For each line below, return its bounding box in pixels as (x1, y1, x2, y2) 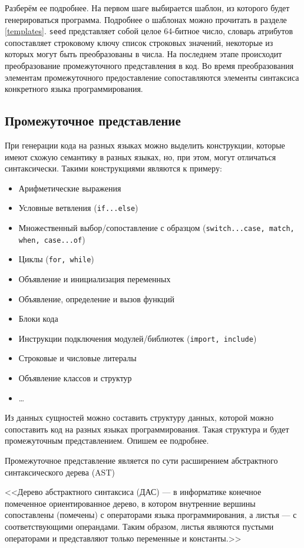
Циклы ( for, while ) (18, 253, 94, 265)
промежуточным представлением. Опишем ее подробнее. (5, 434, 209, 447)
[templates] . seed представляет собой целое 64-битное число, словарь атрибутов (5, 25, 293, 37)
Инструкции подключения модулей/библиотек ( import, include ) (18, 332, 257, 344)
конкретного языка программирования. (5, 82, 143, 95)
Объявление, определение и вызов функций (18, 292, 175, 305)
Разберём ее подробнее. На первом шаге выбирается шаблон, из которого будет (5, 2, 290, 14)
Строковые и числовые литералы (18, 352, 137, 364)
